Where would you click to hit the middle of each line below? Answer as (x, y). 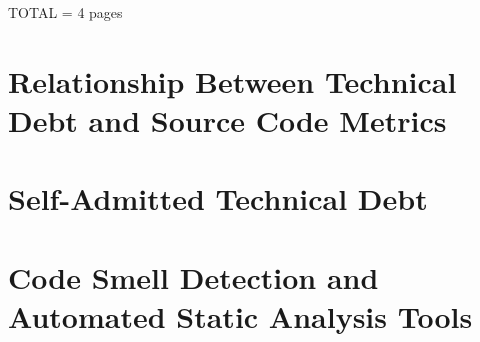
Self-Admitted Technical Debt (218, 198)
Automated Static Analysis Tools (240, 315)
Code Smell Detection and (193, 276)
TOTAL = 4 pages (65, 12)
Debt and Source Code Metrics (227, 119)
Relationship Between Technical (232, 80)
